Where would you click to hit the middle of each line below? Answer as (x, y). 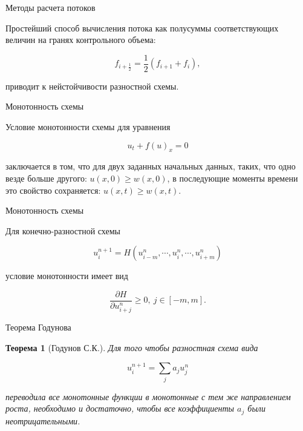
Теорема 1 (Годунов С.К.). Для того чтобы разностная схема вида (132, 348)
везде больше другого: (46, 178)
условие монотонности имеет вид (67, 276)
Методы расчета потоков (50, 7)
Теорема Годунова (38, 327)
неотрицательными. (43, 420)
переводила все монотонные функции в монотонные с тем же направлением (148, 396)
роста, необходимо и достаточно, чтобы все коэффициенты (120, 408)
